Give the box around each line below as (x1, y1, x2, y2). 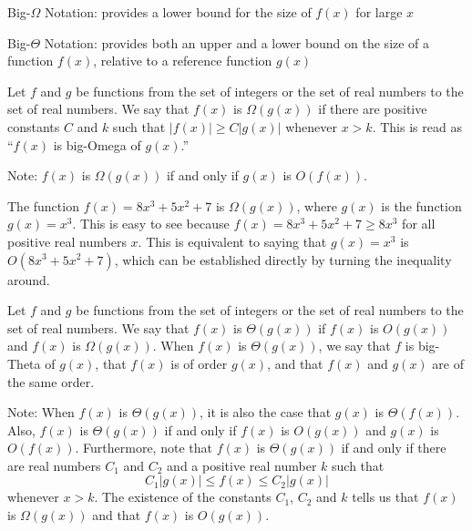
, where (296, 196, 337, 215)
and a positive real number (167, 455, 317, 475)
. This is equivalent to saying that (138, 231, 327, 250)
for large (355, 3, 403, 21)
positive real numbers (7, 231, 127, 250)
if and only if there (341, 438, 446, 457)
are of (432, 353, 464, 373)
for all (402, 214, 436, 233)
